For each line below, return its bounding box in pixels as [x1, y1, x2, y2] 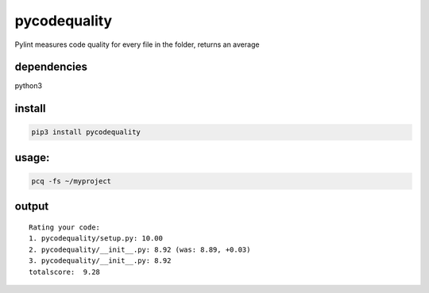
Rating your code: [29, 223, 101, 232]
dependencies [14, 60, 87, 74]
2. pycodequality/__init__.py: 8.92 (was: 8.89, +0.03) [29, 245, 251, 254]
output [14, 199, 49, 214]
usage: [14, 151, 50, 164]
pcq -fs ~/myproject [31, 177, 111, 186]
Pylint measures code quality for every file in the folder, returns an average [14, 40, 260, 49]
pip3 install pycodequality [31, 128, 141, 137]
